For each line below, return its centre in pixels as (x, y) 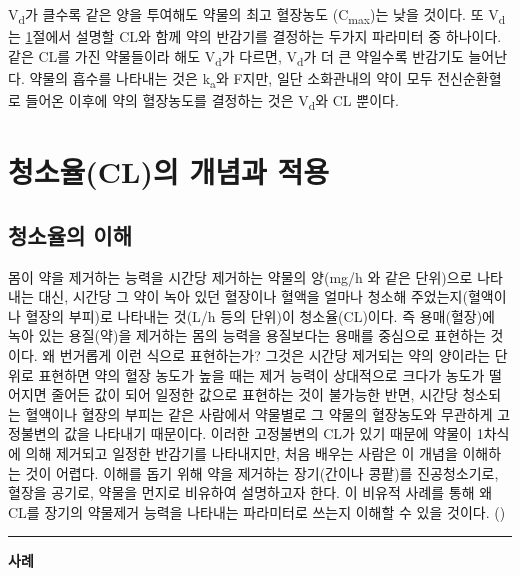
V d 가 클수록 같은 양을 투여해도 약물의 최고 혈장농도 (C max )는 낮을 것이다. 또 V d (257, 15)
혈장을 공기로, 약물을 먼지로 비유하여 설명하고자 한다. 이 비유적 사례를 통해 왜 (250, 492)
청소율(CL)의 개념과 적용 (168, 171)
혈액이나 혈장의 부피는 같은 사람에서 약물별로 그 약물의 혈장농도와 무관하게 (259, 413)
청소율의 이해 (70, 234)
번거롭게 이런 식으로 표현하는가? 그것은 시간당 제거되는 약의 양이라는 (275, 355)
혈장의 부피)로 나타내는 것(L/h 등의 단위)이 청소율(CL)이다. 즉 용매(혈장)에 (260, 315)
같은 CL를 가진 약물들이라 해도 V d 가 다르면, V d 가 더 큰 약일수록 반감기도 (236, 57)
